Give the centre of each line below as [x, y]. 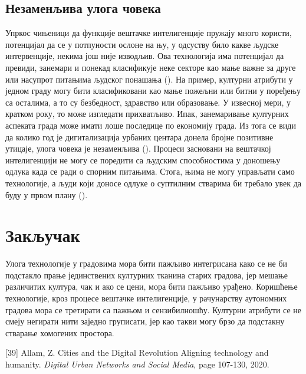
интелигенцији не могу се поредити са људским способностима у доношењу [143, 160]
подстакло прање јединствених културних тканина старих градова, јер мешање [147, 275]
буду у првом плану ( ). [47, 194]
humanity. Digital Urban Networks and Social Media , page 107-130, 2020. [137, 364]
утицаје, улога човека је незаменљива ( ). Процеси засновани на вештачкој [138, 148]
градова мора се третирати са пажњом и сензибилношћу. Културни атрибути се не [154, 309]
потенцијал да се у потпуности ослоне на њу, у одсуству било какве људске [142, 44]
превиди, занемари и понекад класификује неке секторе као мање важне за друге [151, 67]
